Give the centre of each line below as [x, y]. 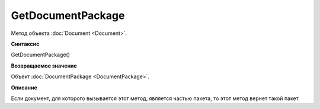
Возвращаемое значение [44, 66]
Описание [24, 87]
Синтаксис [25, 44]
